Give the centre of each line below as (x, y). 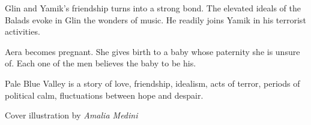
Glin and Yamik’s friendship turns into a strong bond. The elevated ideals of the (153, 8)
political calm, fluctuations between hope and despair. (104, 95)
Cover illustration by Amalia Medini (71, 115)
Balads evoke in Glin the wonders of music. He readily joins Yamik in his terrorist (155, 19)
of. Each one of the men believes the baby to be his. (101, 63)
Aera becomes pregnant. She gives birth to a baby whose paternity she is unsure (152, 51)
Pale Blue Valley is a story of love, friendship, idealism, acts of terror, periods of (152, 83)
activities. (23, 31)
